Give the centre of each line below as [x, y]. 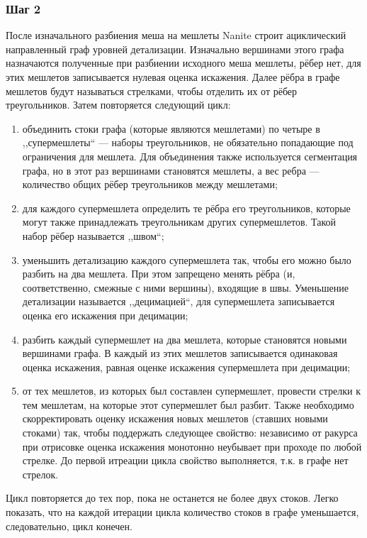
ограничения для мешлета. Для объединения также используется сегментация [190, 156]
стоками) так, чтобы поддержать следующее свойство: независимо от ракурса [190, 433]
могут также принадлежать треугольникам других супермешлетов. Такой [179, 222]
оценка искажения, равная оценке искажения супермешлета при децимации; [186, 367]
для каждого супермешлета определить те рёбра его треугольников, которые [186, 208]
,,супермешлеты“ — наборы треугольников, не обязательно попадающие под [188, 142]
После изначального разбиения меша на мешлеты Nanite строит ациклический [176, 35]
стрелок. [40, 474]
